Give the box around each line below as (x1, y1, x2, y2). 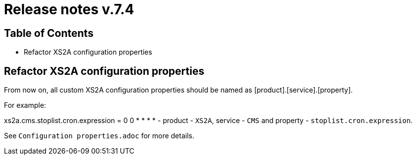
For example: (4, 101, 46, 110)
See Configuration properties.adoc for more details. (4, 131, 195, 140)
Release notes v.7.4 (4, 1, 134, 18)
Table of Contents (4, 27, 94, 39)
